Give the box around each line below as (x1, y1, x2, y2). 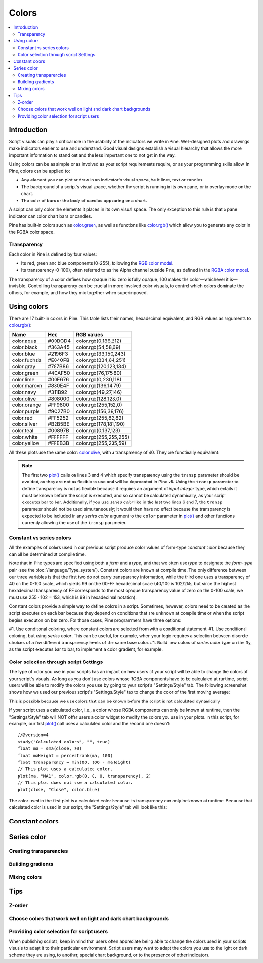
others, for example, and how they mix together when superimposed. (9, 290, 148, 296)
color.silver (12, 421, 38, 427)
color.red (12, 415, 33, 421)
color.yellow (12, 440, 40, 446)
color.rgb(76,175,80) (76, 370, 122, 376)
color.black (12, 344, 38, 351)
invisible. (9, 283, 27, 289)
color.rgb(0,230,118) (76, 376, 122, 382)
